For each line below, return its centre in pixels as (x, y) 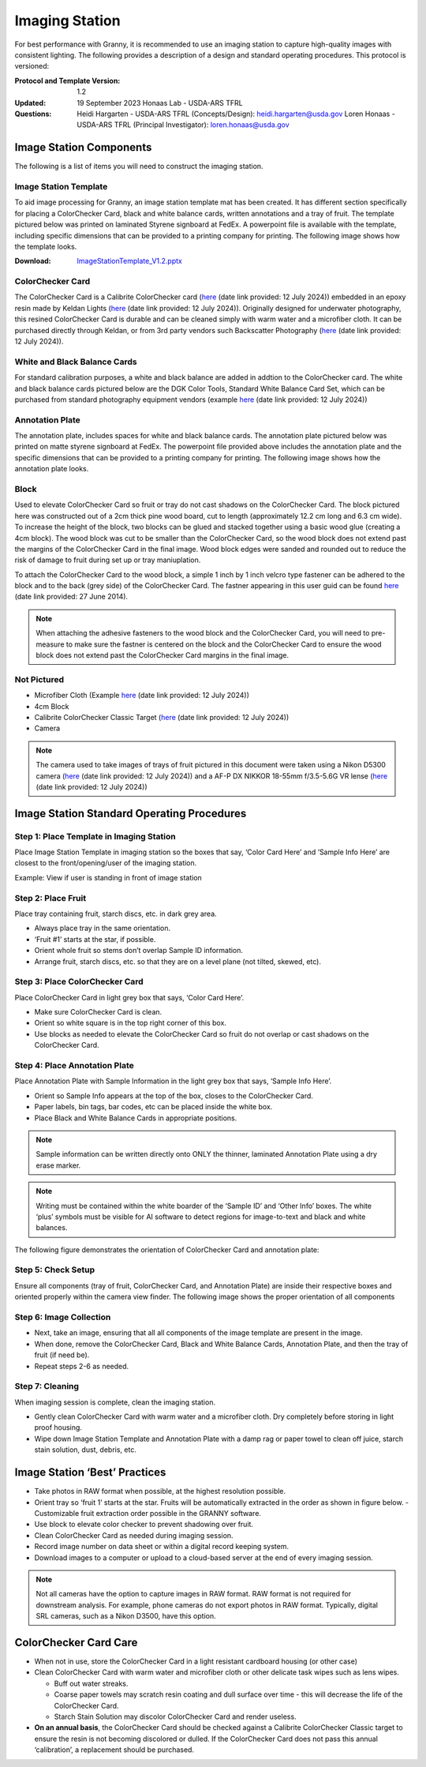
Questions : (33, 114)
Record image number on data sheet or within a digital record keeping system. (162, 1547)
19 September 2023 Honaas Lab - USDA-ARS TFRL (160, 103)
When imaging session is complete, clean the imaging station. (115, 1402)
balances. (52, 1228)
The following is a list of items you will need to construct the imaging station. (139, 167)
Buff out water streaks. (91, 1683)
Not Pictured (39, 679)
